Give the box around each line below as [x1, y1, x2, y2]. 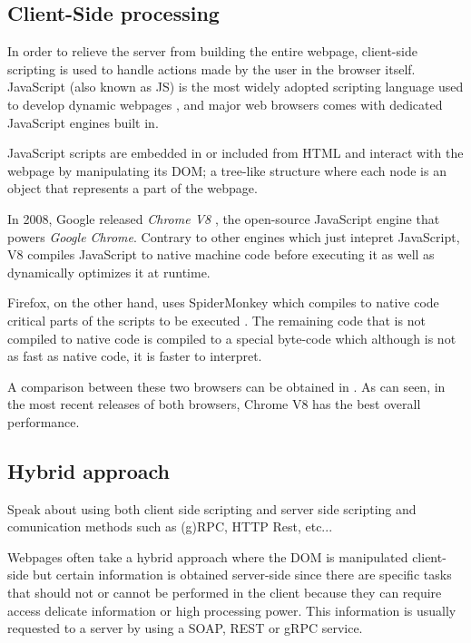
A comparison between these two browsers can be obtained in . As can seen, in [7, 376, 446, 395]
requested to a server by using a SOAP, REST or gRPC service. [7, 619, 363, 638]
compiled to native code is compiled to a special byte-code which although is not [7, 328, 456, 347]
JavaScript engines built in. [7, 112, 159, 132]
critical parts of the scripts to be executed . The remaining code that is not [7, 310, 426, 329]
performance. [7, 412, 80, 431]
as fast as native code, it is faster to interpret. [7, 346, 262, 365]
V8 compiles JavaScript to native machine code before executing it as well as [7, 245, 435, 264]
